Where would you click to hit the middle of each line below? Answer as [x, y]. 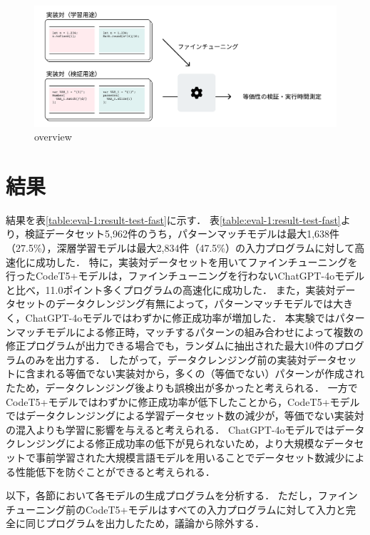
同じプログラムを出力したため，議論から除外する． [145, 523]
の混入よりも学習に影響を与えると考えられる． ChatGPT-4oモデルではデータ [185, 429]
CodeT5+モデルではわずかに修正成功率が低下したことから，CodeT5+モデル [183, 401]
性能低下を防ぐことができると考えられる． [115, 471]
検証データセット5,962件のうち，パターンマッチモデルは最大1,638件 [183, 234]
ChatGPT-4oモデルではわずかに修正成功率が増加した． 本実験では [180, 317]
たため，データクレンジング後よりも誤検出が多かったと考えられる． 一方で [182, 387]
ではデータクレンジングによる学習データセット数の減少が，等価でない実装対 [185, 416]
